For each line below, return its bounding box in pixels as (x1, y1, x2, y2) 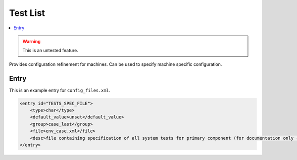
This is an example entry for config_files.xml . (9, 87, 111, 93)
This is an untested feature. (22, 48, 79, 53)
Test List (9, 7, 46, 18)
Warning (22, 38, 41, 44)
